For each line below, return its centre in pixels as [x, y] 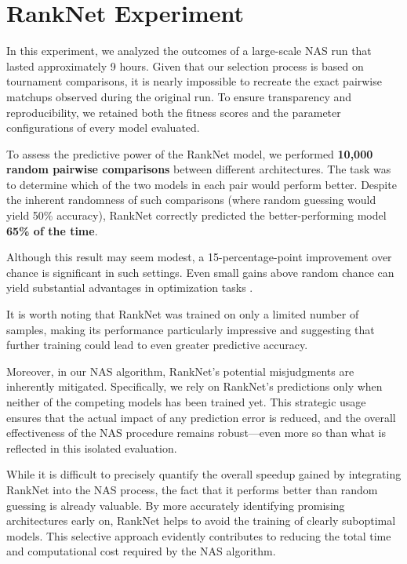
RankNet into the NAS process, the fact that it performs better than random [192, 489]
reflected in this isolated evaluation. [92, 448]
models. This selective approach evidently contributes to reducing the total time [199, 535]
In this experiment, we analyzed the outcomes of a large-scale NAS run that [189, 51]
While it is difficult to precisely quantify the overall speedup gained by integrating [204, 474]
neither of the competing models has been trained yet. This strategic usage [186, 402]
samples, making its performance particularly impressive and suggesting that [191, 329]
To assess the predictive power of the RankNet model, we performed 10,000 [190, 153]
